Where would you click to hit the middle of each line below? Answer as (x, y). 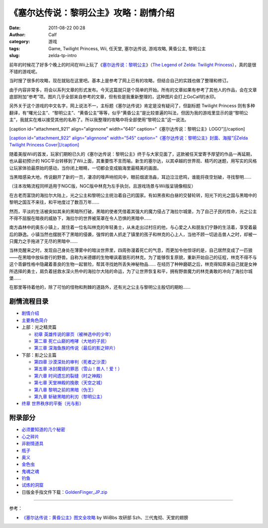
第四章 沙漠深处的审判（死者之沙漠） (71, 362)
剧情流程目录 (29, 301)
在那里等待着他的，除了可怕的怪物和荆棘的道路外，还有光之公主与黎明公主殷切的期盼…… (100, 287)
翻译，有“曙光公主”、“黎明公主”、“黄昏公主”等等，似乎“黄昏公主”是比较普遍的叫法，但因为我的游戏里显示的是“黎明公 (129, 113)
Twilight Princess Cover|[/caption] (44, 145)
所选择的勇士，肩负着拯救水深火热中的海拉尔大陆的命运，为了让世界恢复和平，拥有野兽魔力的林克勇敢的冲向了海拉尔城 (131, 271)
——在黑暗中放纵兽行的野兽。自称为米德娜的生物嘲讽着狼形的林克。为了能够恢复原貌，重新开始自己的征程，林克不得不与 (133, 257)
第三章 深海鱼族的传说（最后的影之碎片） (76, 348)
